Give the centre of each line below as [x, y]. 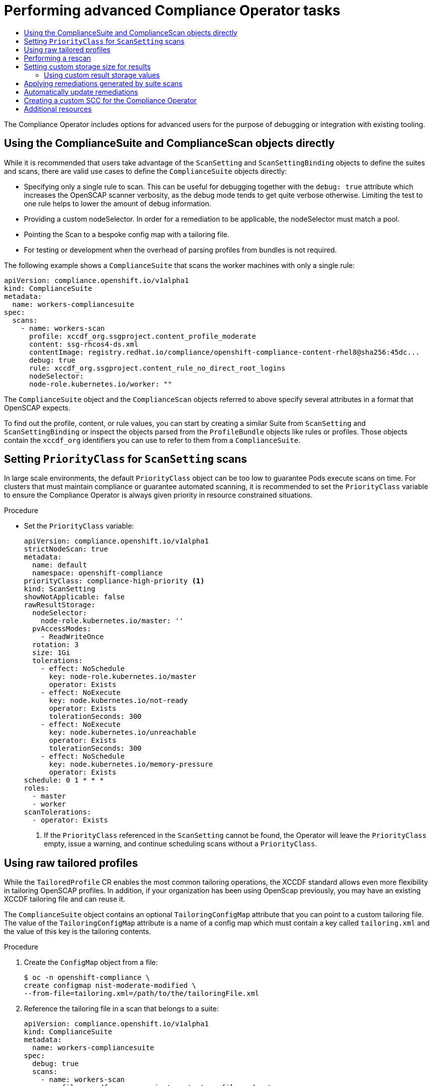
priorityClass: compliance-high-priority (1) [114, 581]
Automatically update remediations [81, 92]
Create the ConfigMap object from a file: [91, 962]
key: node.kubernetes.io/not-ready [118, 701]
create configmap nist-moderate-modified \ [110, 986]
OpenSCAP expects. [37, 407]
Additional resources [58, 109]
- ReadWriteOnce [72, 637]
